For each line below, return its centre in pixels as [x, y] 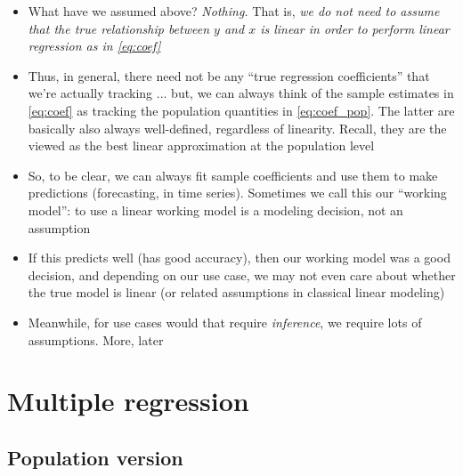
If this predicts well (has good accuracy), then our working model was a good [239, 258]
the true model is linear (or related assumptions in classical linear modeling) [236, 292]
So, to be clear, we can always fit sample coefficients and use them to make [233, 175]
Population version [95, 457]
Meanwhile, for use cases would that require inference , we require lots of [225, 322]
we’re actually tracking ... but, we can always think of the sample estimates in [241, 93]
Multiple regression [128, 401]
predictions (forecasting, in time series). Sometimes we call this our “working [237, 193]
